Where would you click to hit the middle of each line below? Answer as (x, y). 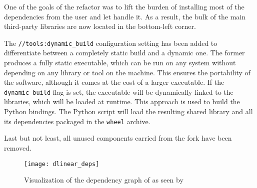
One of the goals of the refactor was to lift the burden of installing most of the (124, 6)
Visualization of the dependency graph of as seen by (104, 180)
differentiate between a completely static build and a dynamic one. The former (124, 53)
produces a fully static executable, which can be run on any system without (120, 63)
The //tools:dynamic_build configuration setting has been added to (111, 43)
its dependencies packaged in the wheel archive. (77, 121)
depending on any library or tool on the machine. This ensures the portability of (127, 72)
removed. (18, 147)
